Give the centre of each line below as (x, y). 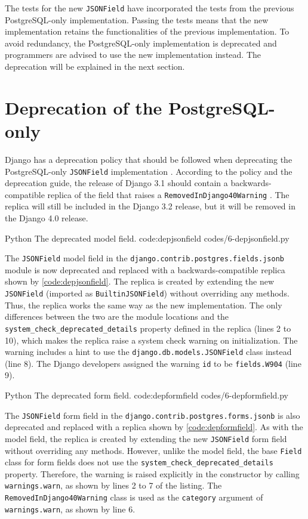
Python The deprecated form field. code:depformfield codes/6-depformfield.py (147, 395)
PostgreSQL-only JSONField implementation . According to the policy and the (149, 171)
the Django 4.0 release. (47, 218)
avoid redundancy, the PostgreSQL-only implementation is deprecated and (141, 43)
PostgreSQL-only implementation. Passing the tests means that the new (137, 19)
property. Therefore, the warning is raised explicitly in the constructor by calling (152, 473)
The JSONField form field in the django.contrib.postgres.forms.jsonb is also (153, 415)
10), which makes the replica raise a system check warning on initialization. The (151, 340)
